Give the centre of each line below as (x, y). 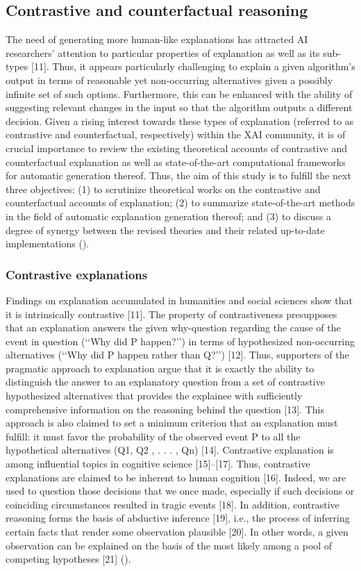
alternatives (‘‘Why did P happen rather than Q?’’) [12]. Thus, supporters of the (177, 355)
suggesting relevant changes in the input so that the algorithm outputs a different (179, 107)
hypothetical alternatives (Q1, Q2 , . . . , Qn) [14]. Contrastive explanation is (170, 450)
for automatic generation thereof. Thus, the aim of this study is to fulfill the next (178, 175)
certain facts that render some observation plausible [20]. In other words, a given (177, 532)
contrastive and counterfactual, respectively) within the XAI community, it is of (176, 134)
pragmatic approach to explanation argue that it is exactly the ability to (160, 368)
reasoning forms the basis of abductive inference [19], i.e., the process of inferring (178, 518)
